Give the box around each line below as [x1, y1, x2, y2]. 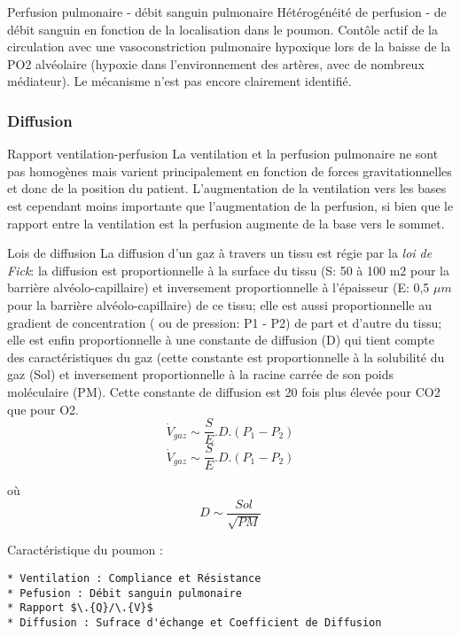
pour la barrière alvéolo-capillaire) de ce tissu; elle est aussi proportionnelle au [7, 295, 432, 314]
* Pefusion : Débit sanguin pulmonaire [7, 586, 242, 600]
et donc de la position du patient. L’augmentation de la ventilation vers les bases [7, 179, 447, 198]
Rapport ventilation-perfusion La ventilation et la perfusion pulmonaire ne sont [7, 144, 439, 163]
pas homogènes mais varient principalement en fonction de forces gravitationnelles [7, 161, 452, 180]
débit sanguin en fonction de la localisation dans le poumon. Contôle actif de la [7, 19, 438, 38]
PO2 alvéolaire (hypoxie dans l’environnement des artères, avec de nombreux [7, 54, 425, 73]
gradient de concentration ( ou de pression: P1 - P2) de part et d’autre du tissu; [7, 313, 442, 331]
